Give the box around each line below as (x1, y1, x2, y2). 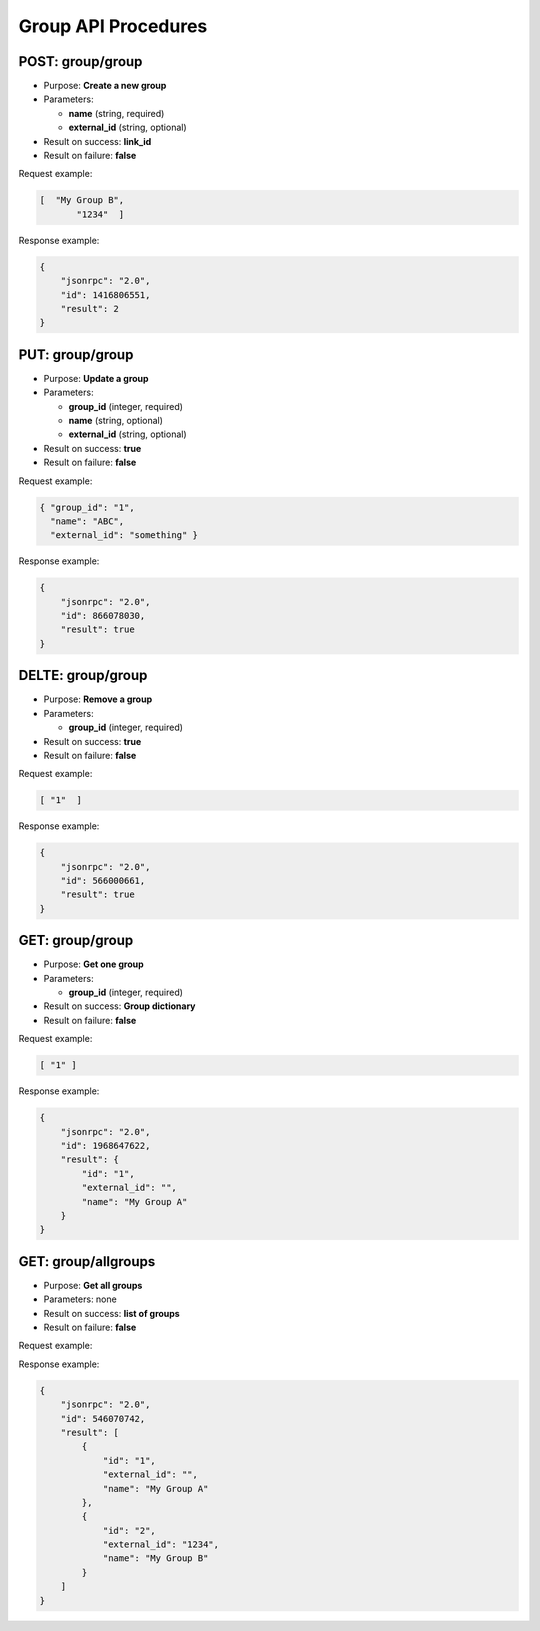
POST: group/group (18, 53, 143, 70)
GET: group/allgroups (18, 1253, 156, 1270)
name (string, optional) (68, 414, 164, 426)
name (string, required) (68, 107, 165, 119)
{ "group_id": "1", (39, 501, 135, 513)
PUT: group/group (18, 346, 134, 363)
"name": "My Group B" (102, 1553, 209, 1564)
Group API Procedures (18, 15, 208, 37)
